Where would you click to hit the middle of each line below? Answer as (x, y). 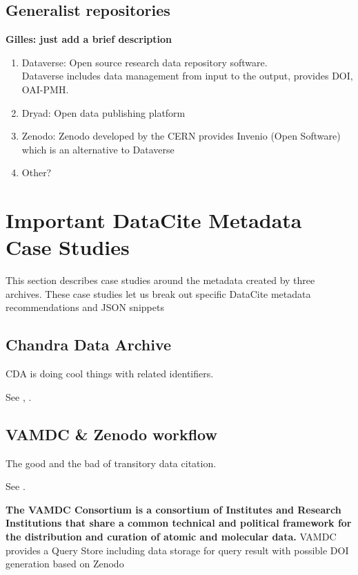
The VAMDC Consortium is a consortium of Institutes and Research (173, 509)
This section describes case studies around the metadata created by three (160, 280)
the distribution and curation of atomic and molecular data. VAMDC (171, 537)
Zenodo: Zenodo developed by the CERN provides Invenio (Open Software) (181, 136)
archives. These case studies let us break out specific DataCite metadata (158, 293)
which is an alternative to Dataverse (98, 149)
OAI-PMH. (45, 89)
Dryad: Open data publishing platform (103, 112)
